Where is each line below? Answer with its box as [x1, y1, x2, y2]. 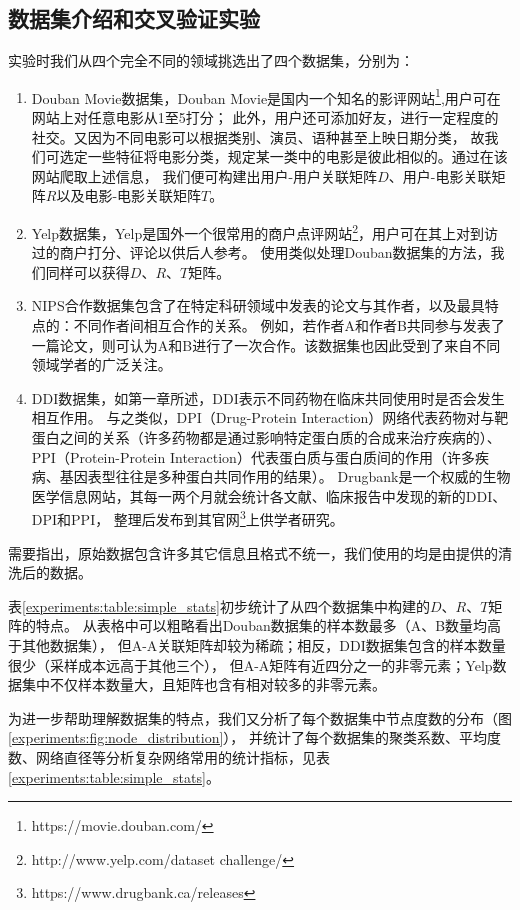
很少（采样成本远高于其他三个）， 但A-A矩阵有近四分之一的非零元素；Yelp [8, 654, 493, 675]
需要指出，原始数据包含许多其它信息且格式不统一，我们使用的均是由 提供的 [8, 542, 498, 563]
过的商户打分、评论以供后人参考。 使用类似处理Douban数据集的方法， [31, 242, 491, 263]
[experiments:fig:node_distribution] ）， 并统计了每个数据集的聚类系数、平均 [8, 727, 488, 748]
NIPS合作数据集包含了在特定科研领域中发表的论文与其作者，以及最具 [31, 295, 485, 316]
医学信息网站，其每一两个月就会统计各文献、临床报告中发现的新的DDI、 [31, 485, 507, 506]
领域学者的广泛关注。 [31, 354, 172, 375]
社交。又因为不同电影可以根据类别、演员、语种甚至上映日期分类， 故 [31, 126, 485, 147]
